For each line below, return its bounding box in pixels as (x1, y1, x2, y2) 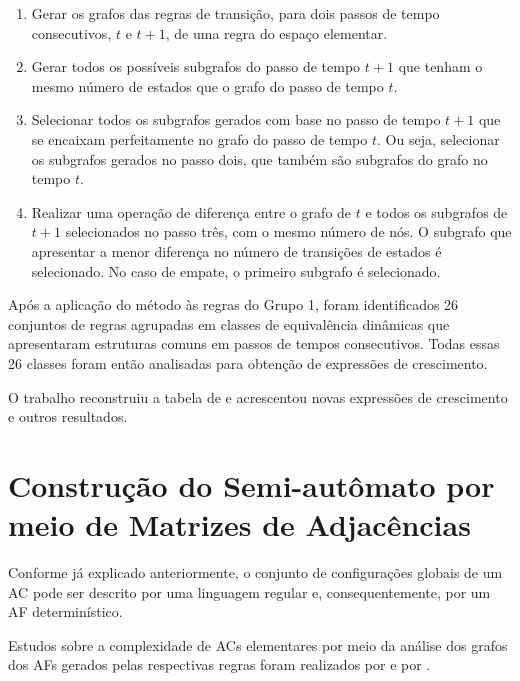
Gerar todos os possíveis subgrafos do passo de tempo (31, 56, 361, 77)
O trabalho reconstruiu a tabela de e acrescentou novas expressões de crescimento (8, 386, 508, 407)
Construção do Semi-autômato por (8, 464, 495, 505)
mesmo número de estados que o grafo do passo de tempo (31, 75, 384, 96)
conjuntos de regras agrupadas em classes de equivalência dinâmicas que (8, 313, 450, 334)
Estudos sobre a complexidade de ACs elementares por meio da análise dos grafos (8, 634, 508, 655)
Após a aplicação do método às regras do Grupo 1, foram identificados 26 (8, 294, 459, 315)
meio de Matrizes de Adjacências (8, 504, 471, 545)
